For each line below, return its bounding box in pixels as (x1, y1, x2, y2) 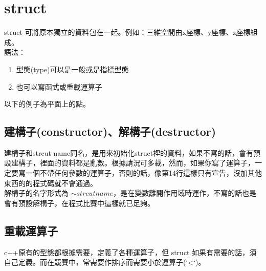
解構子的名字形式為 (4, 187, 69, 198)
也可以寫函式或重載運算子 (16, 81, 102, 92)
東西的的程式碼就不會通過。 (4, 177, 97, 188)
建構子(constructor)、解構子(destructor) (4, 123, 216, 139)
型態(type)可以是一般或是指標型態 (16, 64, 129, 74)
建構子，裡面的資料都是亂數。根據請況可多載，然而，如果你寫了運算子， (11, 157, 255, 168)
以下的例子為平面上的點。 (4, 98, 90, 109)
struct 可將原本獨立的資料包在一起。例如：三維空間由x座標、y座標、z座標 (4, 27, 251, 37)
